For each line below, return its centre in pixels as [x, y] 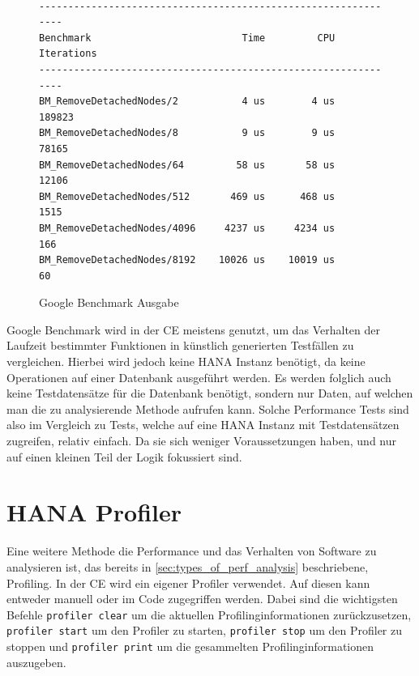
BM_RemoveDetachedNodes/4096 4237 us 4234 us [187, 228]
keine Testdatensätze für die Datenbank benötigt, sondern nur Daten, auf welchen [210, 393]
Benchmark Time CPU [187, 38]
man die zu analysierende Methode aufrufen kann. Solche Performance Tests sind [208, 408]
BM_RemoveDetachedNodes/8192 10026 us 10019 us [187, 260]
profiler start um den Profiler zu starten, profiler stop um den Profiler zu [204, 630]
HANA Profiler [94, 512]
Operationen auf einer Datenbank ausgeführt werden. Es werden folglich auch [199, 377]
